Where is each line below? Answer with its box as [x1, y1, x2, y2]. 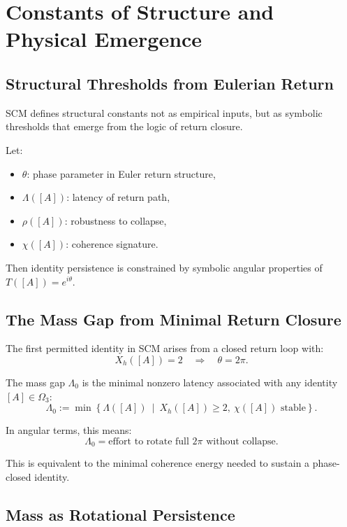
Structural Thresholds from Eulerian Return [6, 72, 334, 94]
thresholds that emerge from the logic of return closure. [6, 119, 243, 134]
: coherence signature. [66, 237, 158, 251]
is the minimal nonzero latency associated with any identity [82, 374, 338, 389]
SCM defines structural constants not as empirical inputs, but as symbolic [6, 105, 323, 120]
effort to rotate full [108, 436, 189, 447]
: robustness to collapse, [64, 213, 167, 227]
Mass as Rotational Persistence [6, 503, 235, 525]
